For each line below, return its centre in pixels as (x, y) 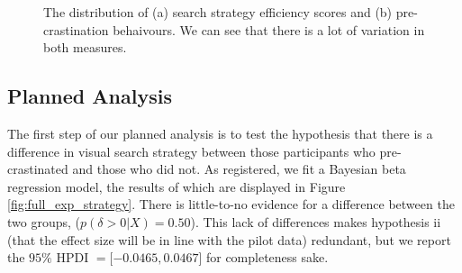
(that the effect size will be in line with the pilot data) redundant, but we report (229, 239)
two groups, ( (44, 221)
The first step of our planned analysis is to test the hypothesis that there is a (220, 133)
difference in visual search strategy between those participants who (191, 151)
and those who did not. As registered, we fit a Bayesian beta (239, 169)
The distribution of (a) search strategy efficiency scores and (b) (218, 12)
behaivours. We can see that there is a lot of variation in (269, 29)
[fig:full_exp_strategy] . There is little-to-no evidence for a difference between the (231, 204)
